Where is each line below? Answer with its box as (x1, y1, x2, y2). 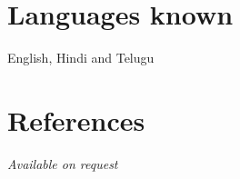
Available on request (7, 154, 118, 173)
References (7, 101, 145, 138)
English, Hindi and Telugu (7, 48, 155, 67)
